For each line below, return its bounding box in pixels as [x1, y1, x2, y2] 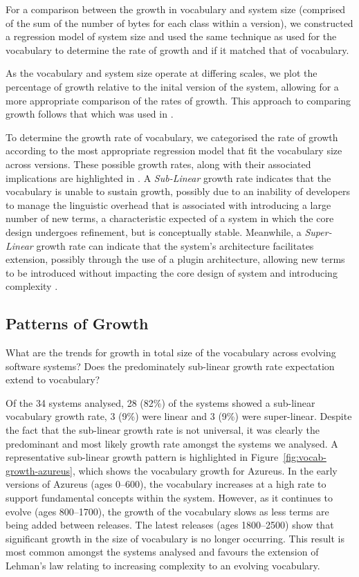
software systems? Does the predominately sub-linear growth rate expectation [6, 358, 335, 373]
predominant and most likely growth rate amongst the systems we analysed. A [6, 436, 338, 450]
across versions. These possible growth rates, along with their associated [6, 156, 311, 171]
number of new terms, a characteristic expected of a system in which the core [6, 211, 334, 226]
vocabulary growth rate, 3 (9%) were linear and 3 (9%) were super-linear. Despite [6, 409, 352, 423]
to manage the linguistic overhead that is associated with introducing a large [6, 197, 331, 212]
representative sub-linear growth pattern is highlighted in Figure [6, 450, 279, 464]
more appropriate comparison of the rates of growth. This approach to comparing [6, 93, 351, 107]
